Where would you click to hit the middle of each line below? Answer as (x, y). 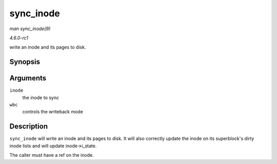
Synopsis (25, 62)
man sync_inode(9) (30, 29)
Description (29, 126)
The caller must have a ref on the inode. (52, 155)
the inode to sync (41, 98)
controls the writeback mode (53, 112)
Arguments (28, 78)
